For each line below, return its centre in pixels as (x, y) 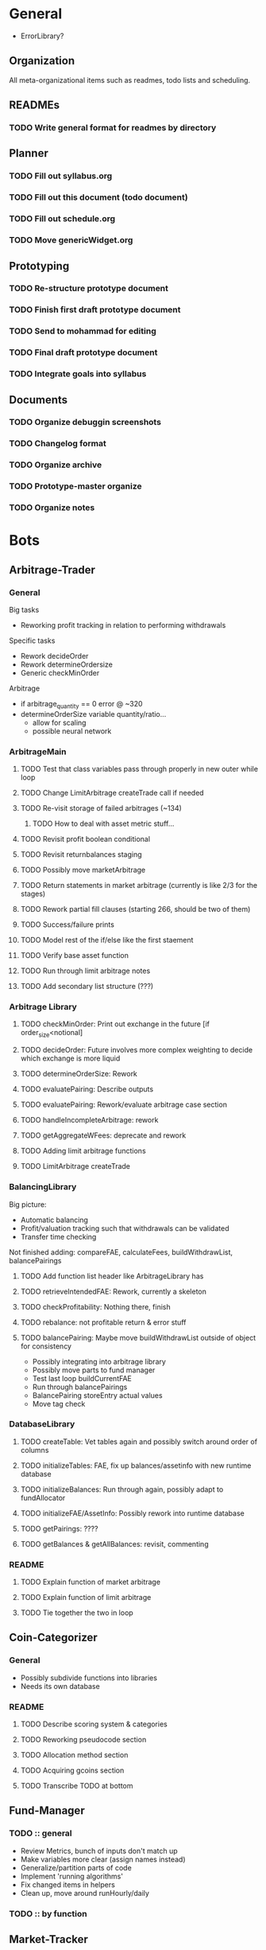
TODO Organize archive (56, 465)
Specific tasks (32, 640)
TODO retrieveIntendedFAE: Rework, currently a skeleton (114, 1291)
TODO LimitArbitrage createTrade (75, 1166)
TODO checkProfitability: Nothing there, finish (95, 1306)
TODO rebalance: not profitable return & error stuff (103, 1322)
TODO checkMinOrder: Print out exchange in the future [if (115, 1024)
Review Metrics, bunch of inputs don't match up (99, 1851)
